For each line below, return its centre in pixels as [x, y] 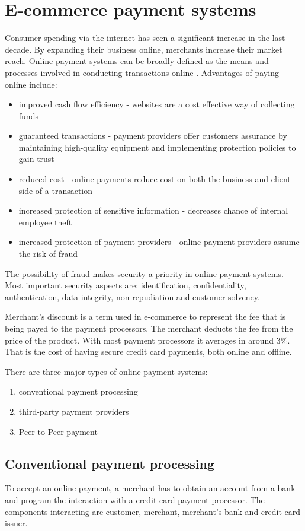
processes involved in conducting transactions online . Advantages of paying [142, 72]
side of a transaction [56, 190]
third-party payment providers [74, 411]
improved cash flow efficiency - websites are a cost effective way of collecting [157, 104]
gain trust [36, 159]
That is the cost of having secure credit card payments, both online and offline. [148, 352]
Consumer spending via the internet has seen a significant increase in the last [145, 38]
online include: [31, 84]
